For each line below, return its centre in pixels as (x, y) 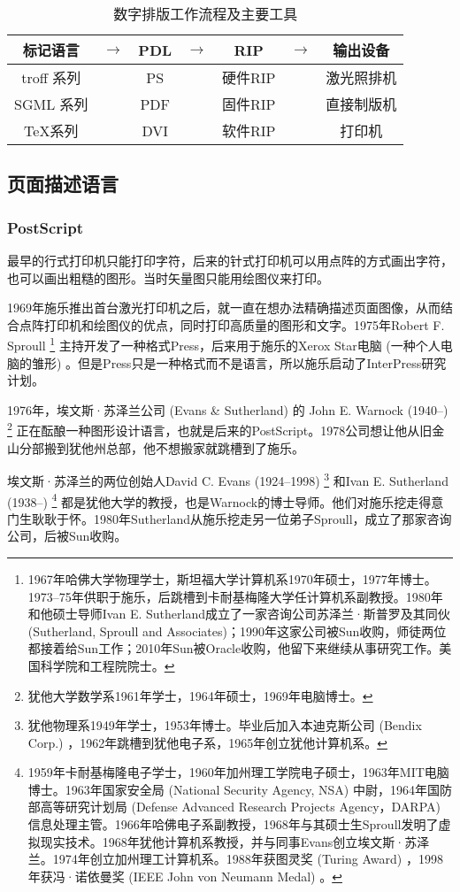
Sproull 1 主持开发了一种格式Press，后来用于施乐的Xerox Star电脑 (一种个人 (224, 344)
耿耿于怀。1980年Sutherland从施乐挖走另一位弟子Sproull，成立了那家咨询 (241, 518)
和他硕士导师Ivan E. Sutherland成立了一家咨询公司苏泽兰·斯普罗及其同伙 (239, 614)
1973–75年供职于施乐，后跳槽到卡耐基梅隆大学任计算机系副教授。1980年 (235, 596)
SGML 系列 (51, 104)
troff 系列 (51, 77)
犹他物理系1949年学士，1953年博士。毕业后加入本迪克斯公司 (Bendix (225, 725)
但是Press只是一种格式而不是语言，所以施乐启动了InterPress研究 (262, 362)
